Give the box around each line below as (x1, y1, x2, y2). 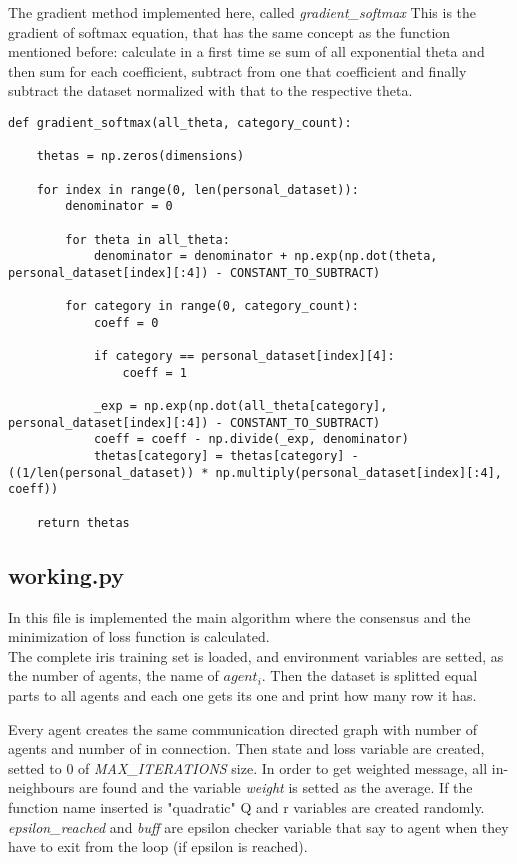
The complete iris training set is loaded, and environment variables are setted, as (8, 645, 504, 666)
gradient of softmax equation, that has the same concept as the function (8, 21, 451, 42)
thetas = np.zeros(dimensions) (36, 149, 245, 164)
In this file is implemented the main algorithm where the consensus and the (8, 606, 471, 627)
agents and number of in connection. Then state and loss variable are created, (8, 738, 485, 759)
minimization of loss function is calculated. (8, 626, 270, 647)
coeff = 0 (93, 315, 159, 330)
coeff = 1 (122, 365, 187, 380)
